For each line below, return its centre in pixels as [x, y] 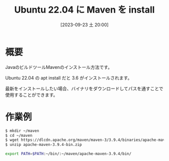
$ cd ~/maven [19, 135]
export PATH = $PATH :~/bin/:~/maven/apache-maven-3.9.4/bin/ [68, 154]
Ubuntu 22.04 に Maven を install [84, 10]
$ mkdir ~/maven [22, 131]
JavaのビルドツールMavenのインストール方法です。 [59, 67]
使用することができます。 [31, 95]
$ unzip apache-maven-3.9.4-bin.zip [44, 145]
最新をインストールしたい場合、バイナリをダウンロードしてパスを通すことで [84, 89]
